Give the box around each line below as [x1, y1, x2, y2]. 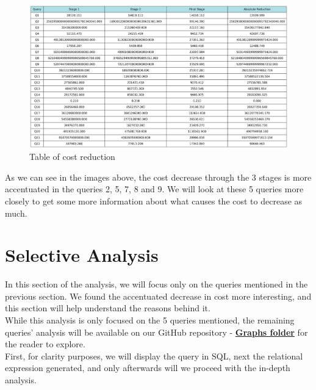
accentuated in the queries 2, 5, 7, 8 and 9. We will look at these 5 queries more [5, 182, 304, 195]
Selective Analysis [5, 242, 159, 267]
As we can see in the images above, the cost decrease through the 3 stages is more [5, 170, 312, 183]
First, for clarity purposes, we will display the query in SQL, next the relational [5, 349, 303, 362]
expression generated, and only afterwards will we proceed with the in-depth [5, 361, 290, 374]
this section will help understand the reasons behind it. [5, 302, 210, 314]
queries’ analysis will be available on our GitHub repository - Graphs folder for [5, 325, 308, 338]
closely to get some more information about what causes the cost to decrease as [5, 194, 303, 207]
